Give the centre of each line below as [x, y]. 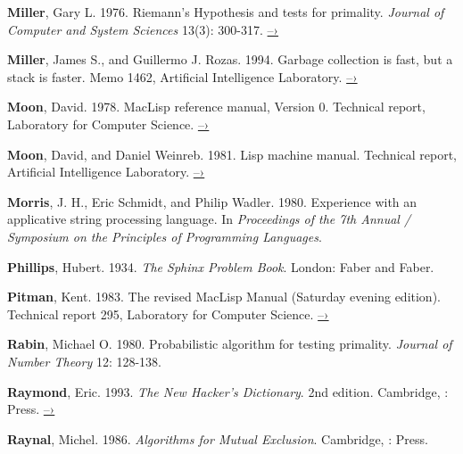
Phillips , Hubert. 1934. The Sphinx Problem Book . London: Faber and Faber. [221, 266]
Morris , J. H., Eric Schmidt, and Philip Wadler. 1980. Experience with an [212, 201]
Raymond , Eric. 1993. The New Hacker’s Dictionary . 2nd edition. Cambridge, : [228, 391]
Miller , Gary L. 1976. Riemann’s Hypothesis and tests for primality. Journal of [226, 12]
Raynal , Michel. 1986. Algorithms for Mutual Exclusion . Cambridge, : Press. [218, 438]
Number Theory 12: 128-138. [85, 361]
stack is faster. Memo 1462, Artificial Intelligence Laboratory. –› [182, 76]
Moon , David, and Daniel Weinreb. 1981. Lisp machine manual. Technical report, [232, 154]
